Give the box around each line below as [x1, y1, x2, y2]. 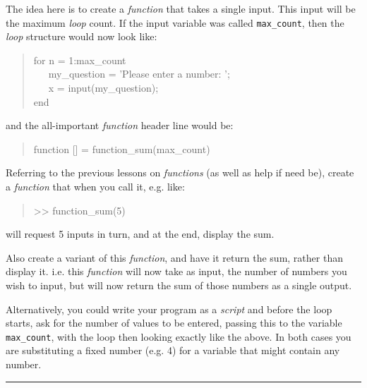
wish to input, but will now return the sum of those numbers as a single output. [6, 277, 352, 292]
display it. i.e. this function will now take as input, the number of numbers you [6, 264, 347, 279]
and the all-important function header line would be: [6, 118, 234, 133]
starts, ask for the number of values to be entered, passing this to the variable [6, 315, 342, 330]
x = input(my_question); [48, 80, 159, 95]
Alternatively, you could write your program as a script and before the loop [6, 301, 332, 316]
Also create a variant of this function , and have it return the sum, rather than [6, 250, 343, 265]
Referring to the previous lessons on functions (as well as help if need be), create [6, 165, 354, 180]
